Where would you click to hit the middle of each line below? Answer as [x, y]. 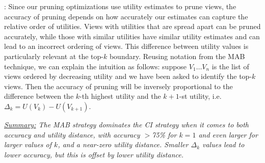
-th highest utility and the [120, 96]
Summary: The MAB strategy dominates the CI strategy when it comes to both [126, 124]
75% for [164, 134]
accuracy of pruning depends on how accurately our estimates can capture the [126, 16]
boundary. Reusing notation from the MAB [177, 56]
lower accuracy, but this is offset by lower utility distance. [94, 154]
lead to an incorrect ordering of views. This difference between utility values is [126, 46]
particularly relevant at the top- [54, 56]
